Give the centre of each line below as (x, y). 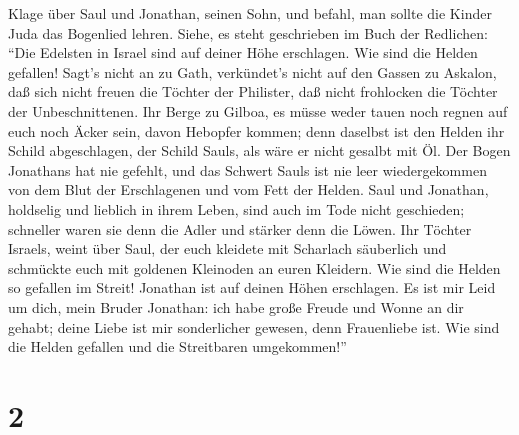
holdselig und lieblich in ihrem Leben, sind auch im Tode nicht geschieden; (236, 208)
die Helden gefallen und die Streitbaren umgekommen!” (177, 346)
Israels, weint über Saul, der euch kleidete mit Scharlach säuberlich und (227, 248)
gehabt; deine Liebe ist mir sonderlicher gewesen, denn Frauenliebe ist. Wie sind (254, 326)
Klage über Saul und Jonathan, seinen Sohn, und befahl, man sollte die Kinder (250, 13)
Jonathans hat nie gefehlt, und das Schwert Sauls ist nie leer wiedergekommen (247, 169)
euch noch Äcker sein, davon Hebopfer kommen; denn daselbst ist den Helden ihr (256, 130)
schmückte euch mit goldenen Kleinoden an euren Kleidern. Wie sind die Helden (254, 267)
